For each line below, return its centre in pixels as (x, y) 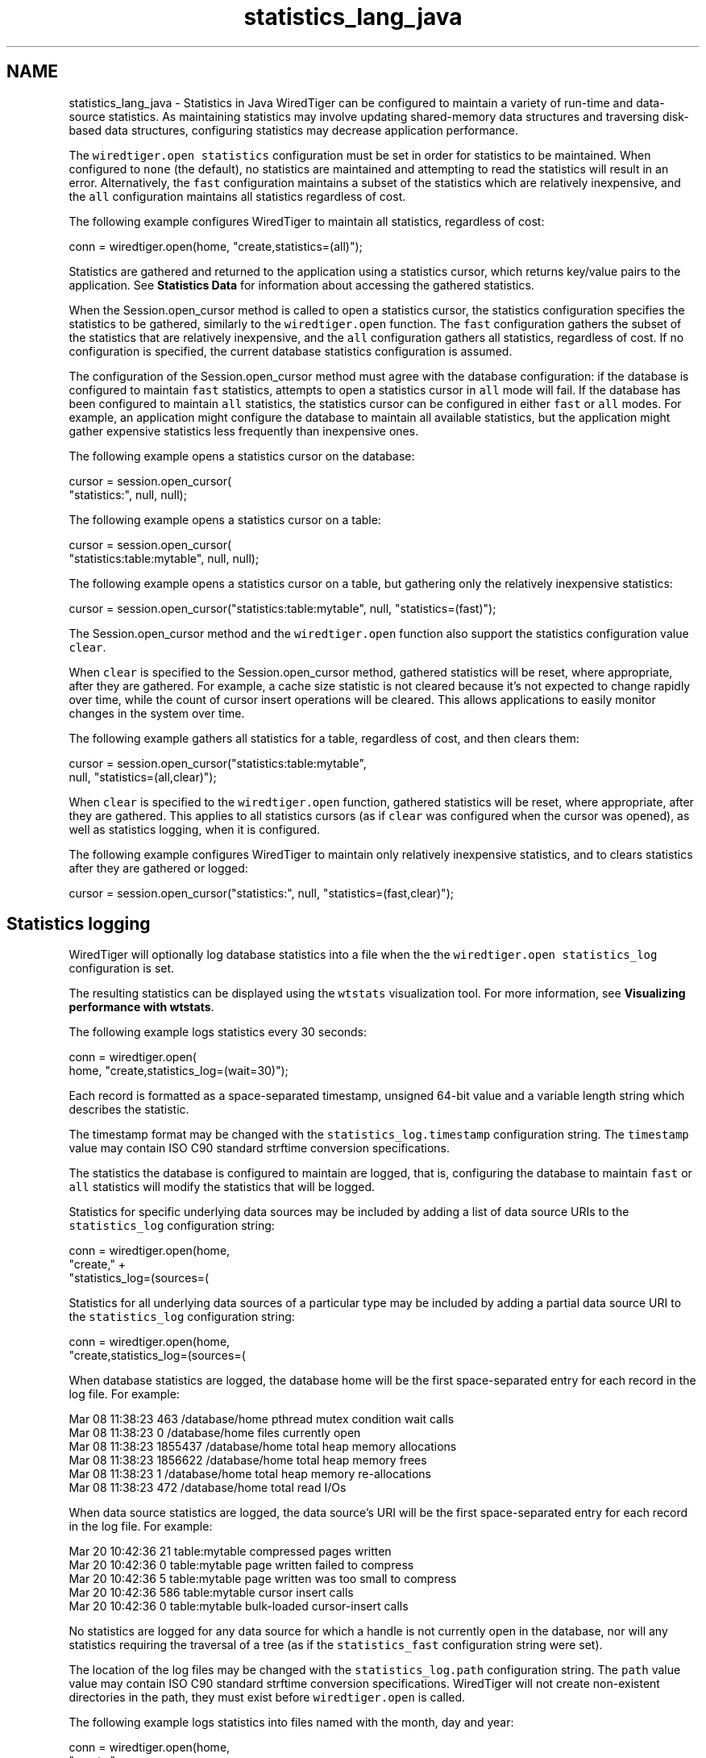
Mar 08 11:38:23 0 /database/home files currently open (215, 1433)
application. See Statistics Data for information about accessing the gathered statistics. (301, 285)
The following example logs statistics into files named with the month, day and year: (291, 1723)
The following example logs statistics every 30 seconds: (218, 1032)
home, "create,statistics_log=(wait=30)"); (179, 1071)
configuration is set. (122, 969)
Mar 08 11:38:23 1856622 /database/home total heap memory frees (248, 1460)
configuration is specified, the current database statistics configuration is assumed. (291, 351)
